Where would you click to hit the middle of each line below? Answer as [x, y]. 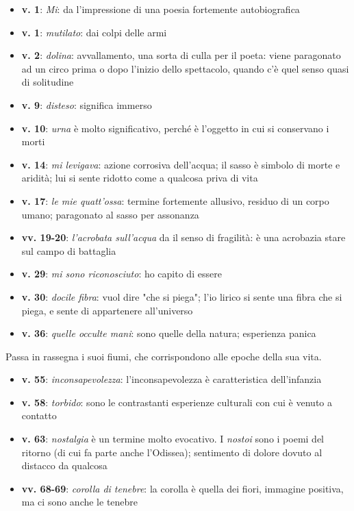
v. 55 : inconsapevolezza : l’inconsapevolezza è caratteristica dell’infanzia [172, 379]
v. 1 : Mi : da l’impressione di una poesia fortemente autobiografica [161, 9]
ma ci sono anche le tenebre [80, 502]
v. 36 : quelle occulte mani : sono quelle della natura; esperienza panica [169, 333]
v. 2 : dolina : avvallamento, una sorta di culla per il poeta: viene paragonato [181, 55]
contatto [39, 415]
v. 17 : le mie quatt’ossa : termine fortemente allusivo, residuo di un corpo [175, 200]
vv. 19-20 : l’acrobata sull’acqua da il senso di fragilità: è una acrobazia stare [184, 237]
